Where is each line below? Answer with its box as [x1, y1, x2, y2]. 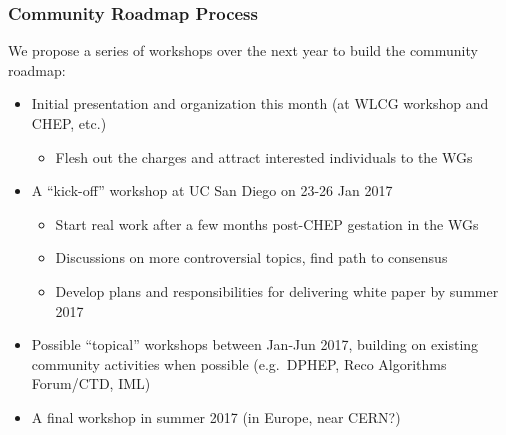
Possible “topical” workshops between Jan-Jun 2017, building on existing [31, 334, 479, 355]
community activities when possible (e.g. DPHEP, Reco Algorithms [31, 353, 447, 374]
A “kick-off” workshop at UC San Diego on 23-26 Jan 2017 [31, 180, 393, 201]
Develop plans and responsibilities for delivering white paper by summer [55, 280, 499, 301]
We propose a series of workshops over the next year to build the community [8, 40, 478, 61]
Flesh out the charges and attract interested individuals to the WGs [55, 146, 473, 167]
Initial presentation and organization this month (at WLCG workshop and [31, 93, 489, 114]
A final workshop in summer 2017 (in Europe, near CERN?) [31, 406, 401, 427]
